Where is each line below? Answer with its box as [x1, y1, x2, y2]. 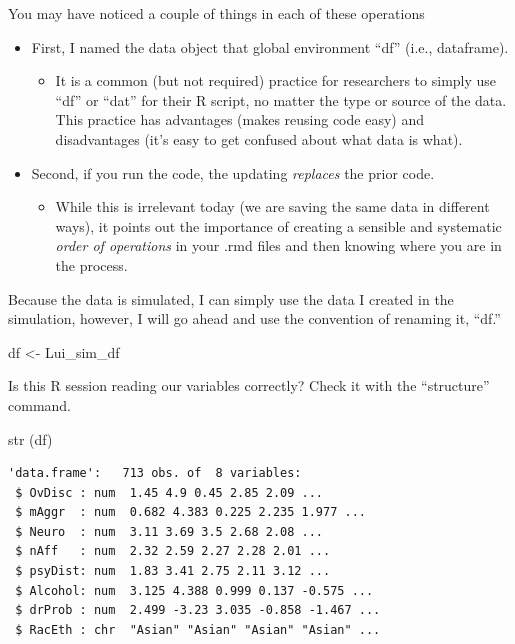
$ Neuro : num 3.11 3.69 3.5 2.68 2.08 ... [15, 524, 323, 539]
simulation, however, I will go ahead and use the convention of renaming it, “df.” [8, 308, 501, 329]
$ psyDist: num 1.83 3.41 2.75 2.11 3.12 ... [15, 564, 331, 579]
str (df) [8, 428, 53, 449]
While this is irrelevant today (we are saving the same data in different [55, 196, 490, 217]
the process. [55, 254, 128, 275]
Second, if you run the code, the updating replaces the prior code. [31, 162, 435, 183]
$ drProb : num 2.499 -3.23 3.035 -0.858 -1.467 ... [15, 603, 381, 618]
